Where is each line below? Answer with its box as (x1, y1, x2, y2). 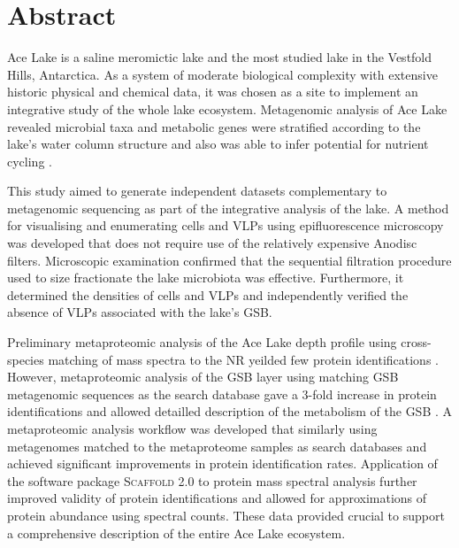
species (7, 350, 44, 368)
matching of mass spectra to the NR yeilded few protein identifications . (48, 350, 439, 368)
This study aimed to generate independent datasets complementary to (7, 181, 387, 200)
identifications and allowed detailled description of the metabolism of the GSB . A (7, 402, 453, 421)
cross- (401, 333, 432, 351)
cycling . (7, 151, 52, 170)
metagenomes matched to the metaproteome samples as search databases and (7, 436, 427, 455)
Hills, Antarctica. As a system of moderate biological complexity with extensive (7, 65, 438, 83)
